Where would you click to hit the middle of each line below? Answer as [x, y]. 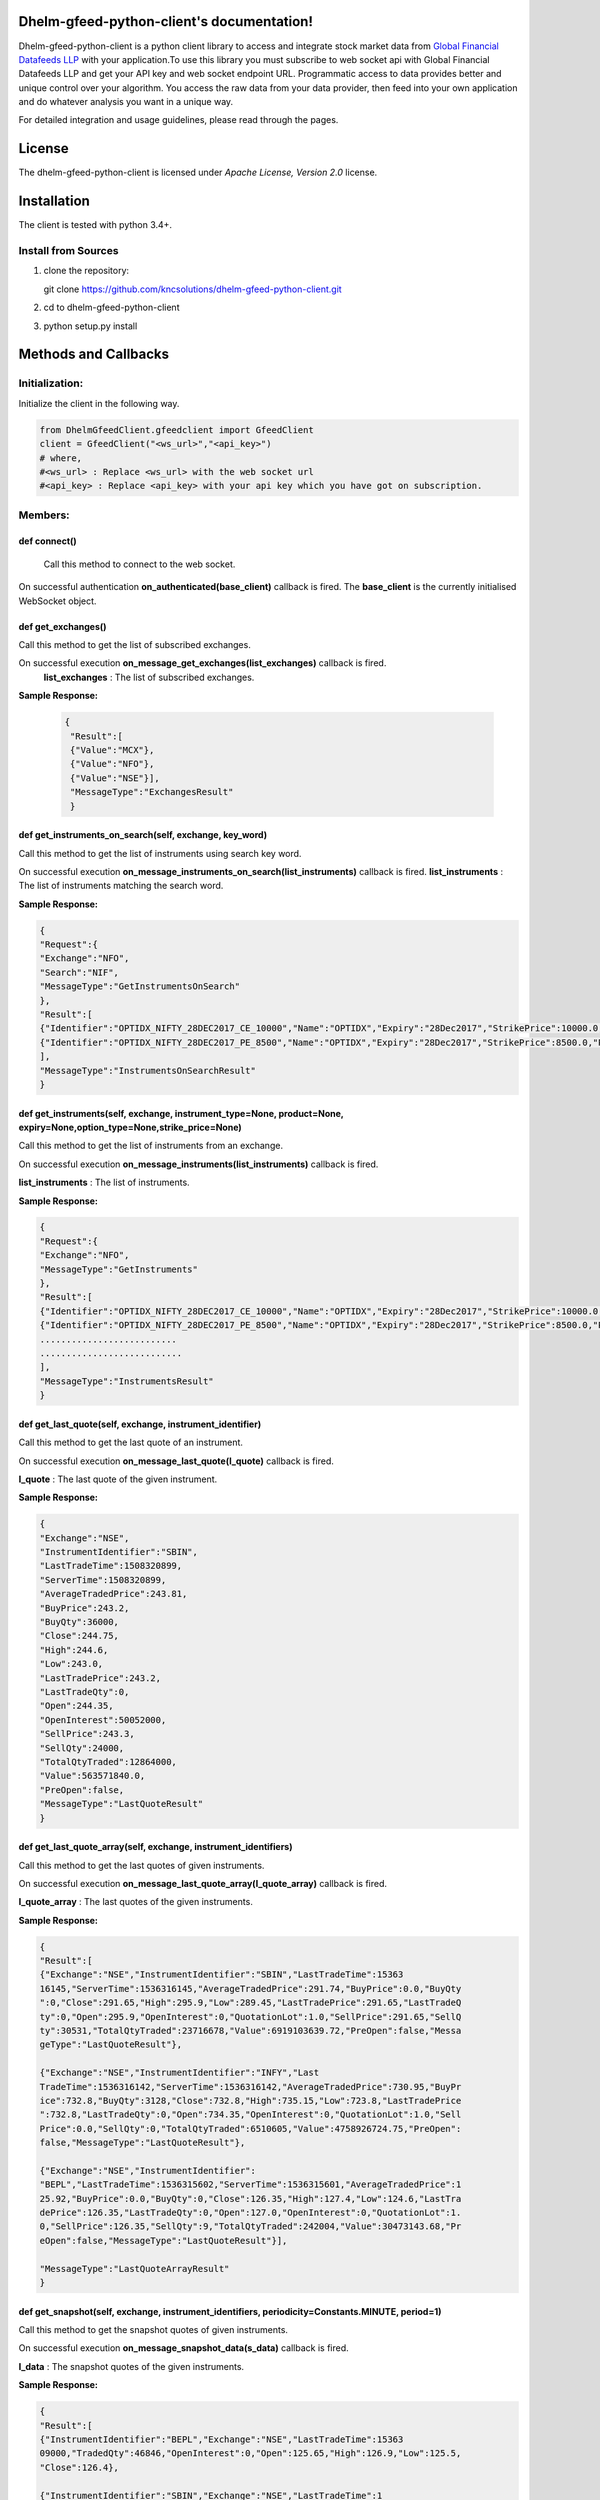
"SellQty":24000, [82, 1748]
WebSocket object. [57, 601]
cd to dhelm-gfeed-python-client [111, 307]
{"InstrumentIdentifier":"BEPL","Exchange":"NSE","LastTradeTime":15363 [221, 2439]
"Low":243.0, [71, 1664]
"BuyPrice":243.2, [84, 1608]
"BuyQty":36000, [79, 1622]
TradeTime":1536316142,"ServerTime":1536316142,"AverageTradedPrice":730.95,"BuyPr [250, 2086]
